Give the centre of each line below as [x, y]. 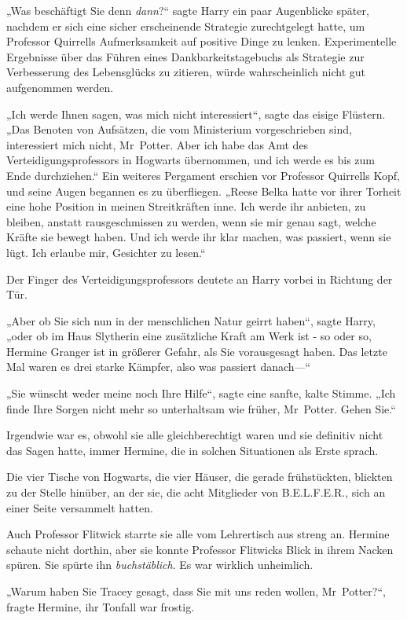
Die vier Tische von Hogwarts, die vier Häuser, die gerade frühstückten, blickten [200, 477]
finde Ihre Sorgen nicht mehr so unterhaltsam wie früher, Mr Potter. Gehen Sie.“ [201, 408]
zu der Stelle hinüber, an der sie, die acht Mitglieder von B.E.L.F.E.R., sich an [196, 492]
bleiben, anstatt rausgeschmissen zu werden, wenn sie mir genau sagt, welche [191, 221]
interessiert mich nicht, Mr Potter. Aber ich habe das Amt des [158, 144]
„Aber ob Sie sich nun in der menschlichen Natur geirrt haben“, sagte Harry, [191, 320]
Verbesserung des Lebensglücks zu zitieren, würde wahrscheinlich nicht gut [186, 72]
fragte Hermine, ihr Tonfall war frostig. [101, 606]
